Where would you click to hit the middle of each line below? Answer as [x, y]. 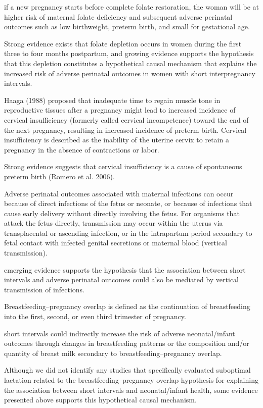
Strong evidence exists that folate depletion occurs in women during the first [123, 43]
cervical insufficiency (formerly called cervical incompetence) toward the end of [126, 119]
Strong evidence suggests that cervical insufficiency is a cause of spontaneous [123, 166]
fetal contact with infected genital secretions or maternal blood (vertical [116, 243]
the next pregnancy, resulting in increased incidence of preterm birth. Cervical [125, 130]
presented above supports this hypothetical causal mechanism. [100, 400]
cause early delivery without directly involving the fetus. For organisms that [122, 213]
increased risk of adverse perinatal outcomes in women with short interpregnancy [130, 73]
